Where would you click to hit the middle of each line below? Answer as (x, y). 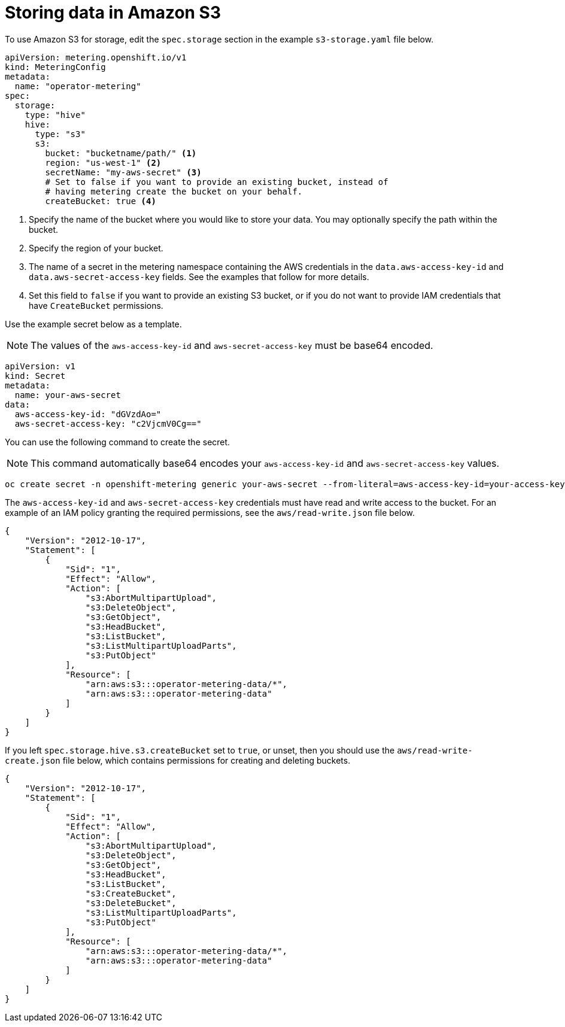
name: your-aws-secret (68, 395)
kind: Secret (35, 376)
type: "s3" (60, 134)
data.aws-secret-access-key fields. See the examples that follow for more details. (199, 276)
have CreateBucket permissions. (96, 305)
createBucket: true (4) (101, 201)
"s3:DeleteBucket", (131, 903)
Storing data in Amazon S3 (113, 13)
